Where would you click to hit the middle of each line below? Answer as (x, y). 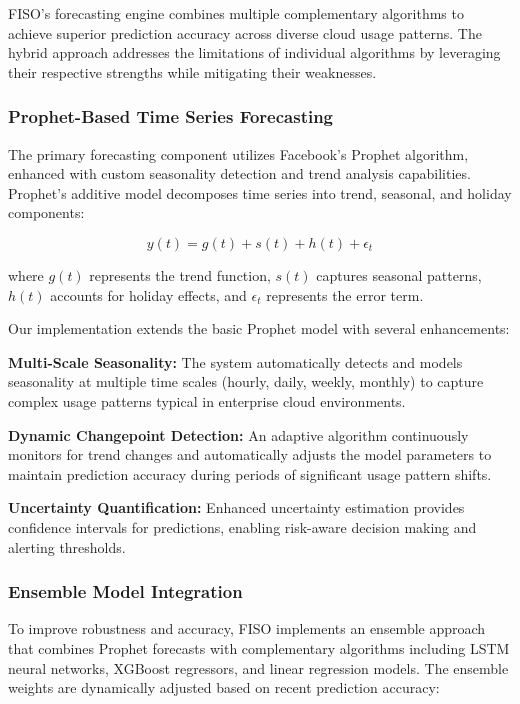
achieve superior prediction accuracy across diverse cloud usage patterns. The (245, 32)
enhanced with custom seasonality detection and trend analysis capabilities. (239, 173)
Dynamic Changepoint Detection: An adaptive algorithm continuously (238, 434)
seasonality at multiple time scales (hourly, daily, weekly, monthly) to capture (246, 381)
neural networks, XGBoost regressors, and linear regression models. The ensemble (258, 667)
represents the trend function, (180, 274)
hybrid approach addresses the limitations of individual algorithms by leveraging (254, 52)
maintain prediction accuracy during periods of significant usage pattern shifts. (250, 473)
